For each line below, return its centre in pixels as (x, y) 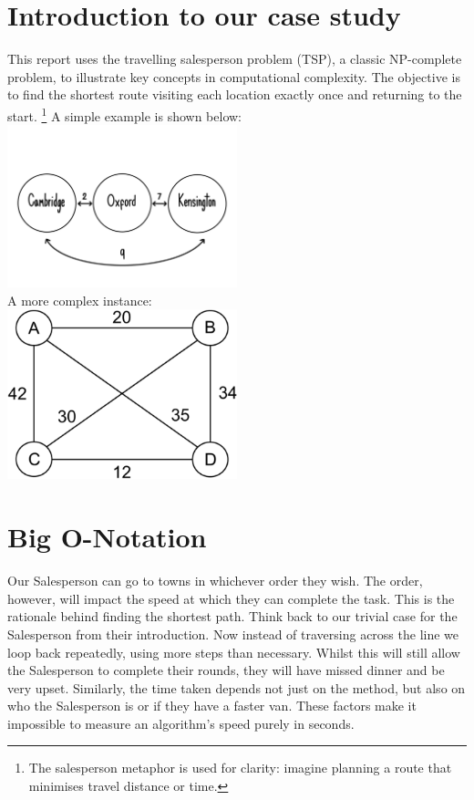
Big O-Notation (107, 537)
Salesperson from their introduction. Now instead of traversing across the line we (233, 634)
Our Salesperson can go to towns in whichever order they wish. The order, (215, 581)
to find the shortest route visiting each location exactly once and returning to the (235, 94)
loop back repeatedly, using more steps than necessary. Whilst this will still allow (234, 652)
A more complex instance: (80, 300)
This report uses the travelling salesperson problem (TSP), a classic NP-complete (235, 59)
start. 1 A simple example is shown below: (124, 114)
